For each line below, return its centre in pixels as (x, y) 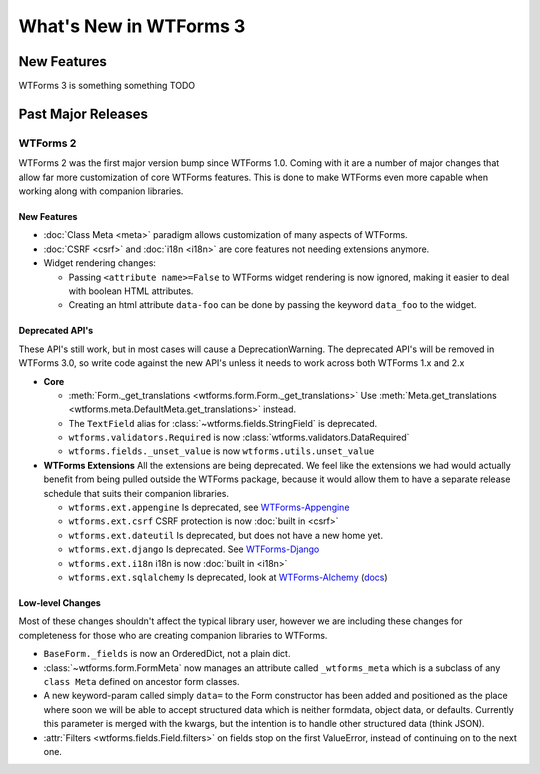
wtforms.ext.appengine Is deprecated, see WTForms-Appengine (209, 507)
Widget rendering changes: (100, 263)
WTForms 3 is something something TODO (106, 86)
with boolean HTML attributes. (131, 291)
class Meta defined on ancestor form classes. (141, 681)
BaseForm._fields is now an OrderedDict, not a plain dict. (167, 654)
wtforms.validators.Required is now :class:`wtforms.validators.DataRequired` (239, 437)
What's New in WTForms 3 (132, 26)
